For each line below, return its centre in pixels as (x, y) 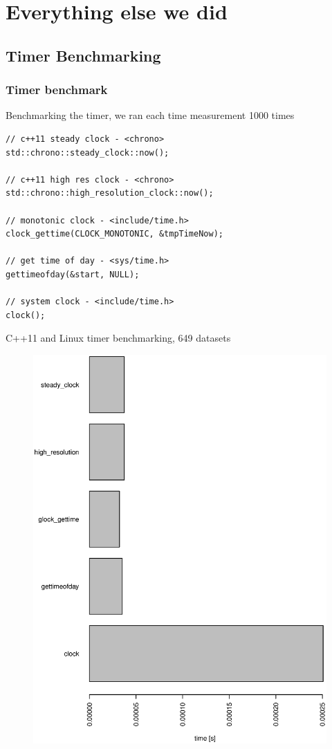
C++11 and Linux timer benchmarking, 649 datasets (118, 338)
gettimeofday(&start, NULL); (73, 274)
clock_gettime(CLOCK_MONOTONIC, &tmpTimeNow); (114, 234)
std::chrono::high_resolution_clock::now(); (110, 193)
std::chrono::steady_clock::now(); (87, 152)
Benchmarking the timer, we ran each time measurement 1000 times (150, 115)
